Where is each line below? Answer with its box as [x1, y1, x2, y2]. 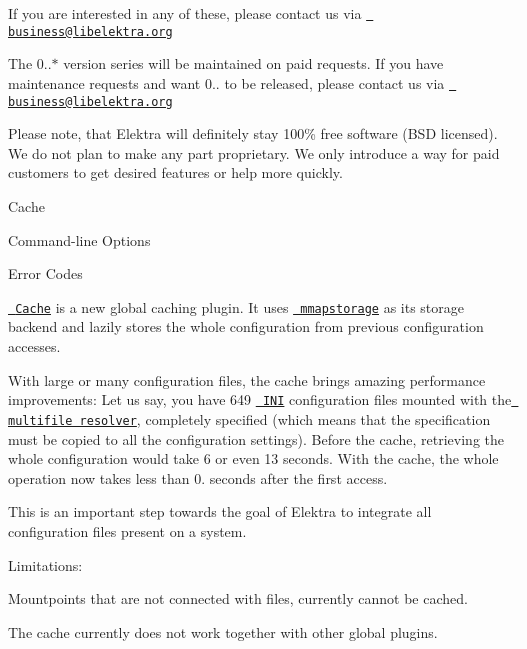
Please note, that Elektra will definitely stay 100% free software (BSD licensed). [8, 123, 498, 144]
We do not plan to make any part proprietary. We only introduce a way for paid [8, 142, 500, 163]
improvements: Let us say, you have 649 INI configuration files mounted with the [8, 389, 512, 410]
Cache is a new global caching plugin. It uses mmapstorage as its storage [15, 296, 465, 317]
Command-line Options [8, 229, 151, 250]
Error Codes [8, 263, 83, 284]
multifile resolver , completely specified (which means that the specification [8, 408, 491, 429]
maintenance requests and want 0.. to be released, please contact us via [8, 72, 445, 93]
